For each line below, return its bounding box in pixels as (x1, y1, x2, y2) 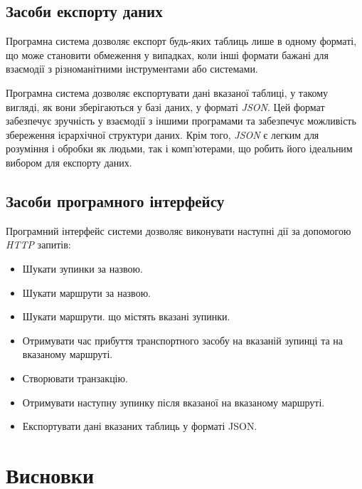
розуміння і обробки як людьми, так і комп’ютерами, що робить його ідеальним (6, 141, 353, 156)
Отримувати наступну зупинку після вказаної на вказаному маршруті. (22, 394, 325, 409)
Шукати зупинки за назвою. (22, 261, 143, 275)
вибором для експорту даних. (6, 154, 132, 169)
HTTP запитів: (6, 237, 71, 252)
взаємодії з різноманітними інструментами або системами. (6, 61, 258, 76)
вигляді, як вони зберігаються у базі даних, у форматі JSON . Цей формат (6, 99, 325, 114)
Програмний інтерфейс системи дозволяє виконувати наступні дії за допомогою (6, 223, 351, 238)
